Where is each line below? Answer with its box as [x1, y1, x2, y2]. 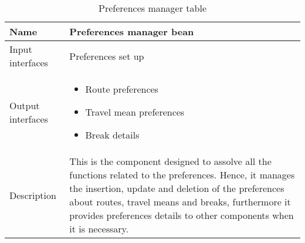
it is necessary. [69, 222, 129, 235]
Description [9, 188, 56, 202]
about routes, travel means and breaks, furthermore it [69, 195, 291, 208]
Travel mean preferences [85, 105, 185, 119]
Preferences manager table [99, 1, 206, 15]
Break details [85, 128, 140, 141]
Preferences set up [69, 49, 144, 63]
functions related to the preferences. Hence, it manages [69, 168, 295, 181]
